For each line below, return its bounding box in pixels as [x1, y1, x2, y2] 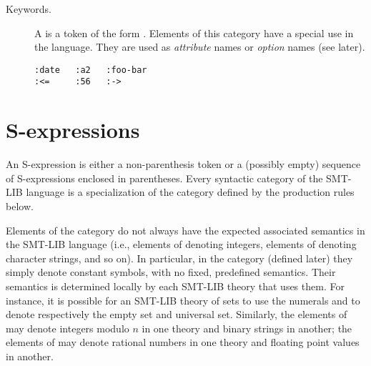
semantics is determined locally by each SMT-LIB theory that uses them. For [6, 278, 345, 293]
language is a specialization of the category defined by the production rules [26, 184, 355, 199]
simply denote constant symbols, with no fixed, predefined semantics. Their [6, 264, 336, 280]
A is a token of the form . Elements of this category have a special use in [34, 25, 354, 40]
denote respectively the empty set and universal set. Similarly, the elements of [6, 307, 347, 322]
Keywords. [6, 1, 51, 16]
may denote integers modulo [6, 320, 129, 335]
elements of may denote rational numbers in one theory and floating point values [6, 335, 360, 350]
